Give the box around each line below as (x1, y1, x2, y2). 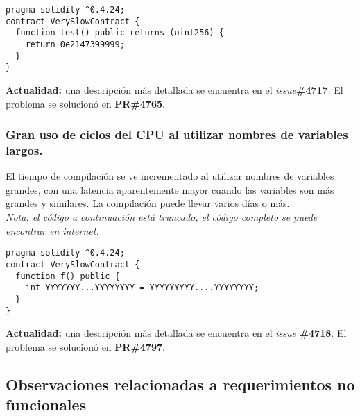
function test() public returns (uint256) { (15, 28, 224, 38)
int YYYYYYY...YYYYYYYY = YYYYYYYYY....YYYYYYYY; (25, 283, 259, 293)
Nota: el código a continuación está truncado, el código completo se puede (6, 210, 318, 224)
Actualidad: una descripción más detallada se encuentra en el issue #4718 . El (6, 326, 347, 340)
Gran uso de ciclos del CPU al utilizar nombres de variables (6, 126, 348, 143)
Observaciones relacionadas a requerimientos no (6, 373, 355, 394)
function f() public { (15, 271, 120, 281)
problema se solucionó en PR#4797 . (6, 339, 165, 353)
